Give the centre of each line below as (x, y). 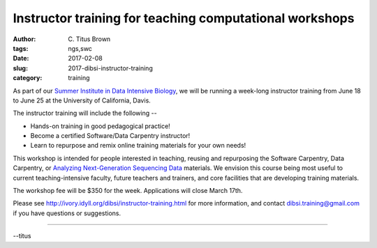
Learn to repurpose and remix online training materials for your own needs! (138, 146)
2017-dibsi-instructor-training (110, 68)
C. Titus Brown (89, 39)
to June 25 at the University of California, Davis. (82, 100)
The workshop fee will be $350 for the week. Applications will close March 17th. (128, 191)
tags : (21, 48)
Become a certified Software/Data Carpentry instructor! (110, 136)
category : (28, 78)
